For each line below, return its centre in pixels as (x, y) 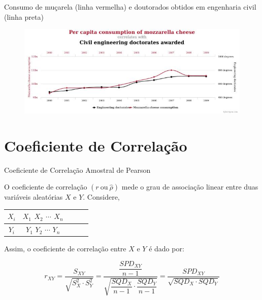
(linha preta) (24, 16)
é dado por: (167, 249)
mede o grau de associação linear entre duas (190, 187)
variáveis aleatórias (34, 197)
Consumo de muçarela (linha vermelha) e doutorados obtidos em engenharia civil (130, 6)
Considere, (103, 197)
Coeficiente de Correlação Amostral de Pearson (77, 170)
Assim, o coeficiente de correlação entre (65, 249)
